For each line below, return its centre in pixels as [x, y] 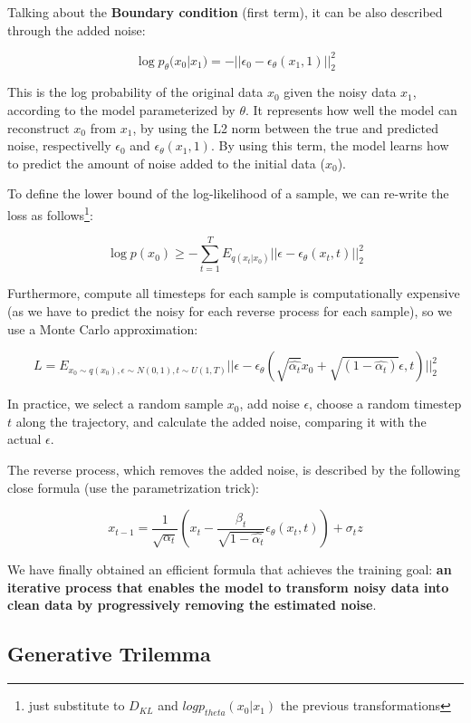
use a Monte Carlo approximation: [103, 328]
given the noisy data [340, 92]
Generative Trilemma [109, 654]
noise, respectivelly [59, 145]
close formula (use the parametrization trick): [133, 487]
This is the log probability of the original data [135, 92]
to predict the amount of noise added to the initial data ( [166, 163]
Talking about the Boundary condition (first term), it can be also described [225, 12]
